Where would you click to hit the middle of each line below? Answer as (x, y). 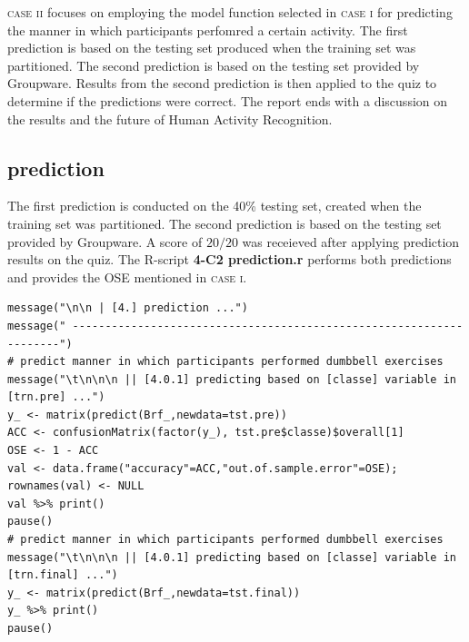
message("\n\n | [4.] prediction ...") (128, 308)
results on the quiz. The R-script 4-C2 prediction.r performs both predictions (230, 259)
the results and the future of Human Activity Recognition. (170, 119)
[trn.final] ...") (63, 575)
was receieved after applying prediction (351, 241)
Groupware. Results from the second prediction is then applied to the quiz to (222, 83)
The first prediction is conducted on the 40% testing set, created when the (215, 206)
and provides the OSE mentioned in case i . (127, 277)
